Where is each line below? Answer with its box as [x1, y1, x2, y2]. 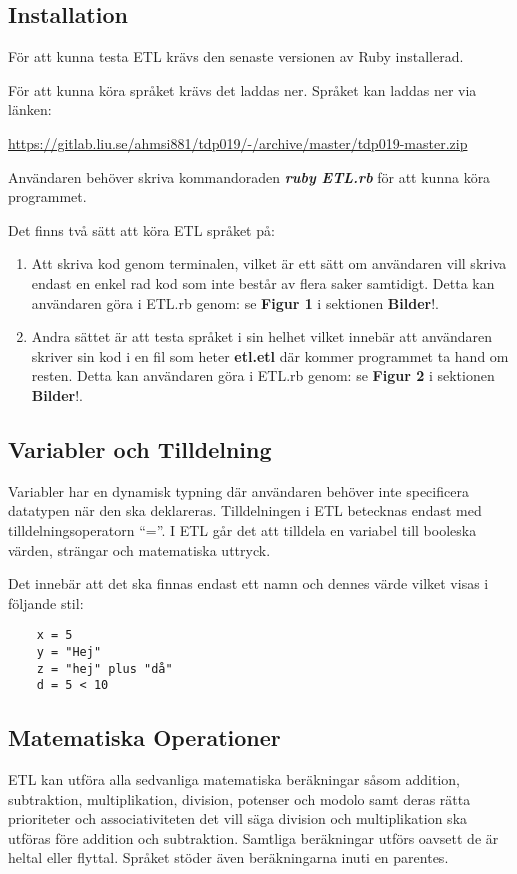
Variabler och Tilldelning [8, 433, 272, 464]
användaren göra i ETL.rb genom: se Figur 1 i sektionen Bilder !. [31, 292, 439, 313]
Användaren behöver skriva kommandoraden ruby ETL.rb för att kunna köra [8, 166, 491, 187]
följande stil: [8, 592, 84, 613]
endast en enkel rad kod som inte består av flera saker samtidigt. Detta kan [31, 272, 495, 293]
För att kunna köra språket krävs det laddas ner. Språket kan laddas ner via [8, 79, 477, 100]
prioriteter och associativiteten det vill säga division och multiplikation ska [8, 808, 468, 829]
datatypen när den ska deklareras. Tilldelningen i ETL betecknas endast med [8, 500, 482, 521]
